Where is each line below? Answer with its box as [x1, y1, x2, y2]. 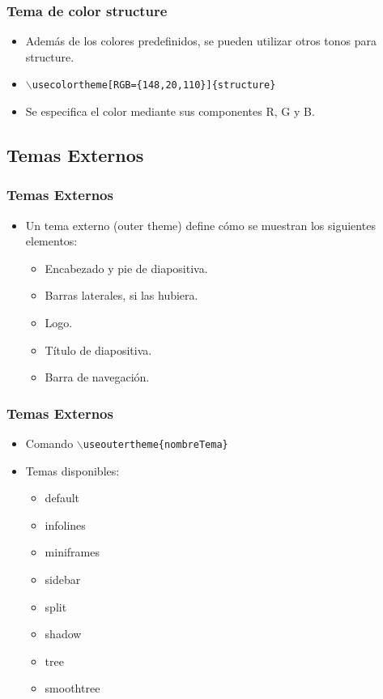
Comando [25, 435, 74, 452]
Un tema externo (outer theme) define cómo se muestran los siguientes [25, 216, 376, 233]
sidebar [45, 571, 81, 588]
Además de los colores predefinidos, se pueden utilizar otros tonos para [25, 32, 377, 49]
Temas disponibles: [25, 462, 120, 479]
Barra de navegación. [45, 369, 150, 386]
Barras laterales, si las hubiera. [45, 287, 198, 304]
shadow [45, 625, 82, 642]
